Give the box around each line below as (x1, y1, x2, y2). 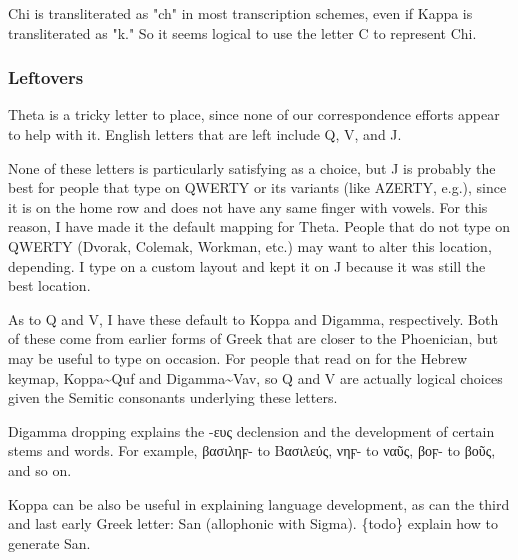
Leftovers (8, 65, 84, 90)
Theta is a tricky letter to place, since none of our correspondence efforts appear (8, 104, 500, 125)
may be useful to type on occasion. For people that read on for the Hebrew (8, 347, 468, 368)
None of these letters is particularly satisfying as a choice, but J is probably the (8, 157, 496, 178)
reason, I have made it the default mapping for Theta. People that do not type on (8, 216, 511, 237)
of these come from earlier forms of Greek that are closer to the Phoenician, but (8, 328, 498, 349)
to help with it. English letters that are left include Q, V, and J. (8, 124, 402, 144)
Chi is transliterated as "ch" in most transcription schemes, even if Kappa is (8, 3, 473, 23)
